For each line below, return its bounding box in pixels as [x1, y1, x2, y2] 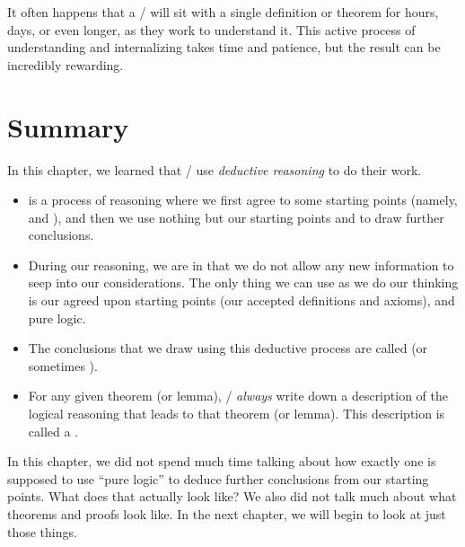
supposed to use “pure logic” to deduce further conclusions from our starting [7, 469, 429, 488]
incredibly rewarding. [7, 55, 124, 74]
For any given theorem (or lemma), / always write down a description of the [28, 386, 448, 405]
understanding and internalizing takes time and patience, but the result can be [7, 38, 441, 57]
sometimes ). [28, 356, 98, 375]
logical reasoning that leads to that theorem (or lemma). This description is [28, 404, 445, 423]
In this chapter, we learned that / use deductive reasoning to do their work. [7, 160, 422, 179]
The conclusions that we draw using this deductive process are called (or [28, 339, 428, 357]
